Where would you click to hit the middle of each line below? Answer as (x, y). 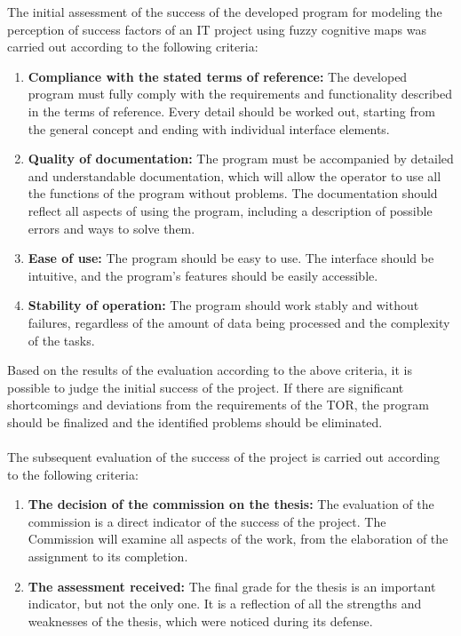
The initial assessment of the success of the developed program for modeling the (225, 12)
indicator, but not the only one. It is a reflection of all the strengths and (225, 604)
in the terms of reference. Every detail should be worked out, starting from (231, 111)
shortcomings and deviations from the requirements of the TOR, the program (218, 405)
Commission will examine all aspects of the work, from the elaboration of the (238, 539)
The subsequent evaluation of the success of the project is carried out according (224, 457)
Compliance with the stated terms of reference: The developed (218, 76)
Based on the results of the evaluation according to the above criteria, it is (210, 370)
